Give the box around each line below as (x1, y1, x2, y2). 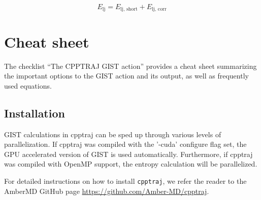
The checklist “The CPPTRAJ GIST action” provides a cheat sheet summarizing (4, 60, 257, 71)
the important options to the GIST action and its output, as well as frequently (4, 70, 249, 81)
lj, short (120, 7, 138, 12)
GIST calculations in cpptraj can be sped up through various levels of (4, 129, 221, 139)
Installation (4, 105, 65, 121)
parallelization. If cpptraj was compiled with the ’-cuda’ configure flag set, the (4, 139, 247, 149)
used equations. (4, 80, 52, 91)
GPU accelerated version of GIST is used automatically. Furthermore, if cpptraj (4, 148, 253, 159)
